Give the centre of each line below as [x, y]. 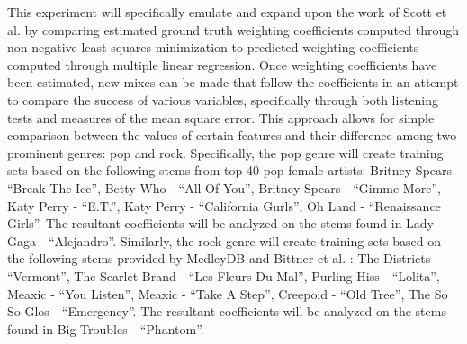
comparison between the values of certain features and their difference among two [232, 135]
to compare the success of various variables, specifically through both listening [223, 99]
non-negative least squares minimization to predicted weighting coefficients [213, 47]
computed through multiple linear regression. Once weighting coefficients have [222, 64]
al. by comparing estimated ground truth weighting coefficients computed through [233, 29]
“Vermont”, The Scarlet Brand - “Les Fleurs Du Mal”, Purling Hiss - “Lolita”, [224, 275]
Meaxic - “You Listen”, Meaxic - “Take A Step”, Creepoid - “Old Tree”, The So [228, 293]
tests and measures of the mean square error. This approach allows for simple [221, 117]
